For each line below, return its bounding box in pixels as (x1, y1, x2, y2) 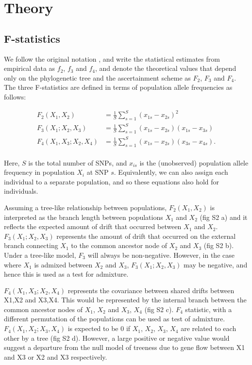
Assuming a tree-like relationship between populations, (4, 202, 167, 212)
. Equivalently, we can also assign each (114, 167, 228, 177)
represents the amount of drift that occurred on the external (56, 231, 236, 241)
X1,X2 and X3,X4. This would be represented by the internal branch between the (4, 295, 247, 305)
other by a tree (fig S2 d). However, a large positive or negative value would (4, 332, 230, 343)
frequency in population (4, 167, 75, 177)
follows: (4, 91, 26, 101)
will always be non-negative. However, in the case (87, 249, 235, 260)
